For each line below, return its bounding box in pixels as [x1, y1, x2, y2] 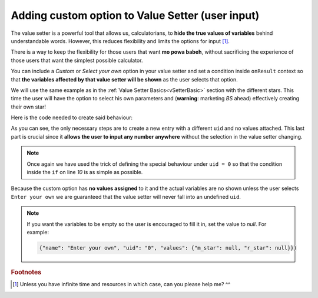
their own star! [11, 103, 47, 110]
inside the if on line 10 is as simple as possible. [26, 169, 143, 176]
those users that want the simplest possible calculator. [11, 57, 143, 64]
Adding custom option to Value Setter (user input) [11, 9, 260, 22]
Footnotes [11, 268, 42, 276]
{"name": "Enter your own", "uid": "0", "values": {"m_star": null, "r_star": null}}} [39, 244, 297, 251]
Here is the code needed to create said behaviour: [11, 114, 132, 121]
